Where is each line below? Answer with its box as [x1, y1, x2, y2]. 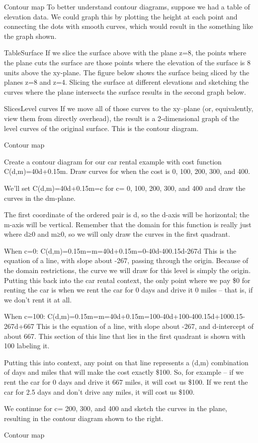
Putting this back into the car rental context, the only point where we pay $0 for [4, 275, 251, 285]
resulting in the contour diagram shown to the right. [4, 413, 164, 423]
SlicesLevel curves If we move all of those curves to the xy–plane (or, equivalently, [4, 103, 254, 114]
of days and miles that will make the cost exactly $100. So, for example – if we [4, 367, 244, 377]
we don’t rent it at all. [4, 294, 72, 304]
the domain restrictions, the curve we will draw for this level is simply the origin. [4, 265, 251, 276]
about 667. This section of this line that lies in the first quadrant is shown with [4, 330, 246, 341]
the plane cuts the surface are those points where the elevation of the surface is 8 [4, 57, 251, 67]
